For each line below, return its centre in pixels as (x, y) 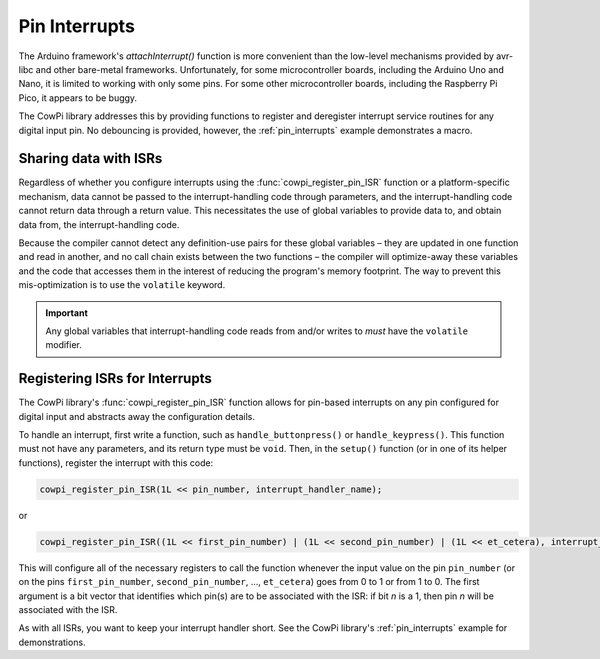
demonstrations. (52, 642)
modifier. (63, 345)
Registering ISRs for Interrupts (115, 378)
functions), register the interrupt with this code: (116, 462)
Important (67, 312)
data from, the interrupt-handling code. (99, 224)
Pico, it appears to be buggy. (78, 97)
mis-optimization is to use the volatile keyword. (122, 285)
